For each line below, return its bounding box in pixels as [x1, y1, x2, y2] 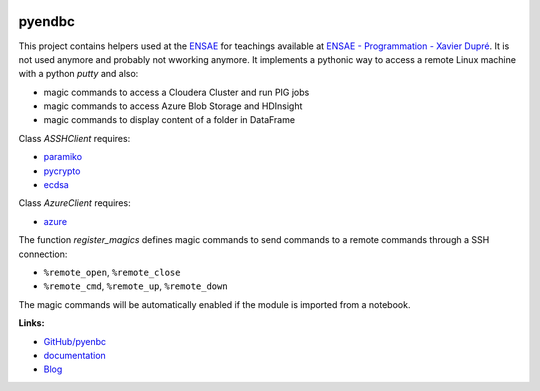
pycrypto [43, 165, 81, 177]
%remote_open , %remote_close [43, 266, 181, 278]
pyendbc [18, 13, 75, 30]
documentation [43, 349, 107, 361]
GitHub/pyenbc [43, 335, 107, 347]
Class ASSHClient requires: [18, 132, 131, 144]
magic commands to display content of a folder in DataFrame [43, 114, 295, 126]
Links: [18, 317, 45, 329]
